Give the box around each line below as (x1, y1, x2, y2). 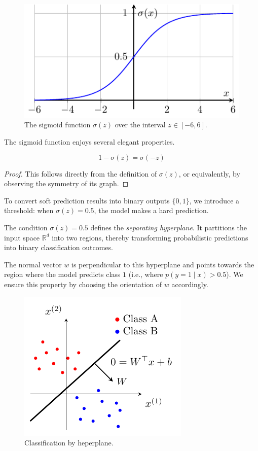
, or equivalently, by (178, 168, 240, 179)
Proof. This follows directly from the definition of (4, 168, 157, 179)
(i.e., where (128, 269, 163, 280)
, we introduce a (189, 195, 240, 205)
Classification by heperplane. (24, 437, 114, 448)
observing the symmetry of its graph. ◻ (4, 178, 129, 189)
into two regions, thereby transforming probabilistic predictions (52, 232, 248, 242)
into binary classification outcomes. (4, 242, 113, 253)
